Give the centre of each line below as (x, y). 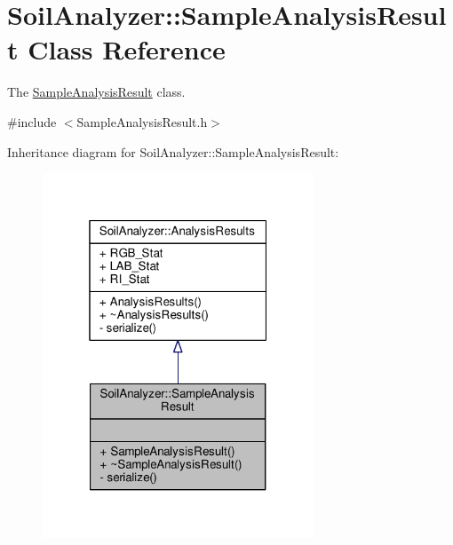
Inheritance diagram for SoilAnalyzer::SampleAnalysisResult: (173, 151)
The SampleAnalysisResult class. (96, 92)
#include (32, 121)
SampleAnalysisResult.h (142, 121)
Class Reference (127, 49)
